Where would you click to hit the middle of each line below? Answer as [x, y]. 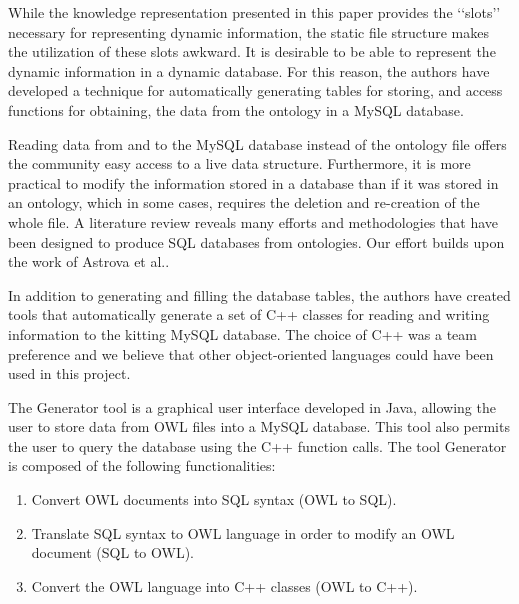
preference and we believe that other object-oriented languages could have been [251, 353]
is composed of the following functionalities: [142, 465]
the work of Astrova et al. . [89, 261]
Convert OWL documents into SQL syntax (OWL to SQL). [214, 499]
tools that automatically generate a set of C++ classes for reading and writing [249, 314]
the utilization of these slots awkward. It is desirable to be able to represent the [252, 51]
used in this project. [69, 373]
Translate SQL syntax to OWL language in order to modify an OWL [243, 532]
